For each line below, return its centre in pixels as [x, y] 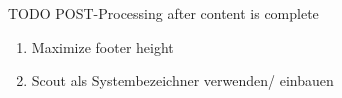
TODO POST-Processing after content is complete [163, 13]
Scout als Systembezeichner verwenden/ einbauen [182, 80]
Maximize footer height [102, 46]
